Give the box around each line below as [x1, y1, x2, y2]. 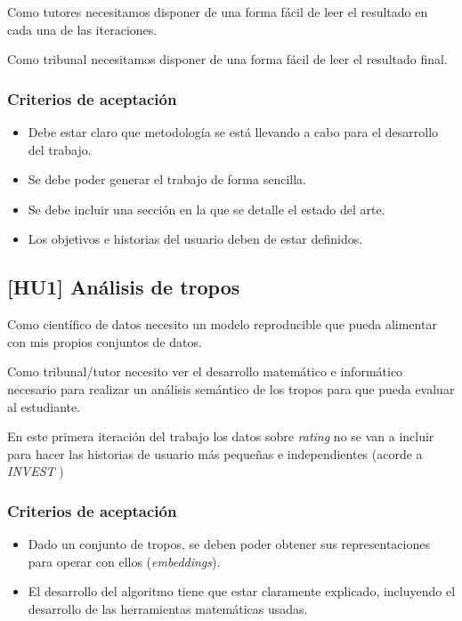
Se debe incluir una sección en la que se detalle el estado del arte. [28, 199, 385, 218]
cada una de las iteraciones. [7, 20, 158, 38]
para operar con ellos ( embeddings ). [28, 552, 221, 570]
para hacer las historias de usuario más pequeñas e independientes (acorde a [7, 444, 423, 463]
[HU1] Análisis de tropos [7, 273, 240, 301]
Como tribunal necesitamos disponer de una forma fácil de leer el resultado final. [7, 50, 448, 69]
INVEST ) [7, 462, 64, 480]
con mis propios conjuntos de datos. [7, 332, 202, 351]
